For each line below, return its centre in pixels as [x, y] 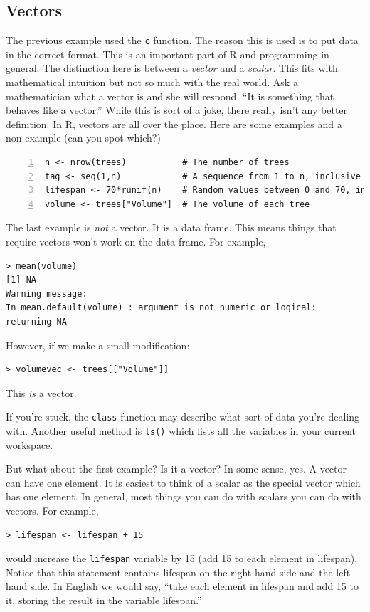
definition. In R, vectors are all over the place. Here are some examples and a [174, 123]
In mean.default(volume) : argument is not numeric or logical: [161, 308]
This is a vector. [41, 392]
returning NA [36, 321]
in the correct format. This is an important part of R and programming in [168, 54]
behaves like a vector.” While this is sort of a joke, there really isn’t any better [177, 110]
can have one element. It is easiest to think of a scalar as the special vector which [183, 482]
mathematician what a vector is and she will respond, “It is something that [170, 96]
